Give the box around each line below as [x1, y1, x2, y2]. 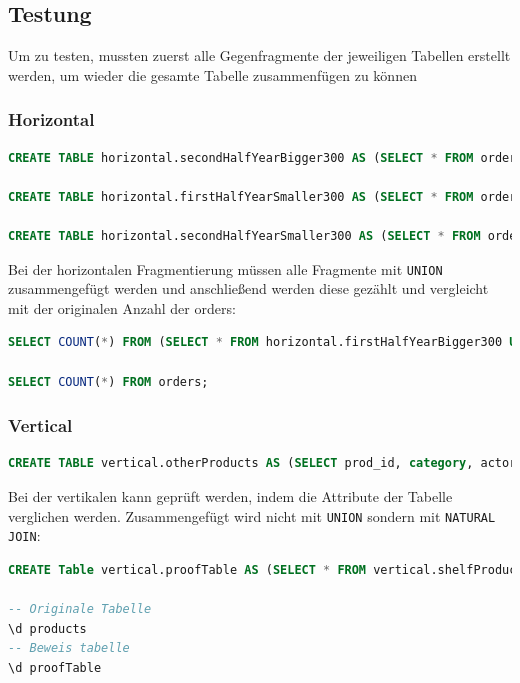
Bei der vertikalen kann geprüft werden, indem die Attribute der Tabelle [8, 486, 453, 507]
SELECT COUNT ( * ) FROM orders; [8, 374, 209, 389]
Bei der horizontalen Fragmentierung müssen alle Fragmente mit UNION [8, 258, 443, 279]
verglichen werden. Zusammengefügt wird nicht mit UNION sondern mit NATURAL [8, 505, 496, 526]
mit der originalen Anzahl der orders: [8, 297, 236, 318]
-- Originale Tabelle [8, 602, 152, 617]
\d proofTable [8, 660, 102, 675]
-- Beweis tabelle [8, 641, 130, 656]
